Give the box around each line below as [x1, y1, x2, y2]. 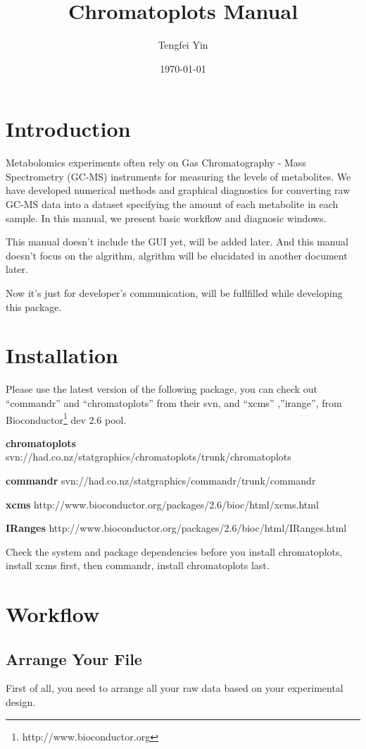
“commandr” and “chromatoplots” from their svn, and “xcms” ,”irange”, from [6, 395, 342, 410]
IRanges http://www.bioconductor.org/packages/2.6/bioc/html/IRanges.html [6, 520, 347, 535]
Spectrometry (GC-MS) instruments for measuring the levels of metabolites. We [6, 169, 351, 183]
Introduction [6, 114, 131, 143]
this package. [6, 299, 62, 314]
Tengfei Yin [158, 37, 208, 52]
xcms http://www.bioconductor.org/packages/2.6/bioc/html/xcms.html [6, 497, 319, 511]
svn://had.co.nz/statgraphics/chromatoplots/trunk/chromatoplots [6, 449, 291, 464]
